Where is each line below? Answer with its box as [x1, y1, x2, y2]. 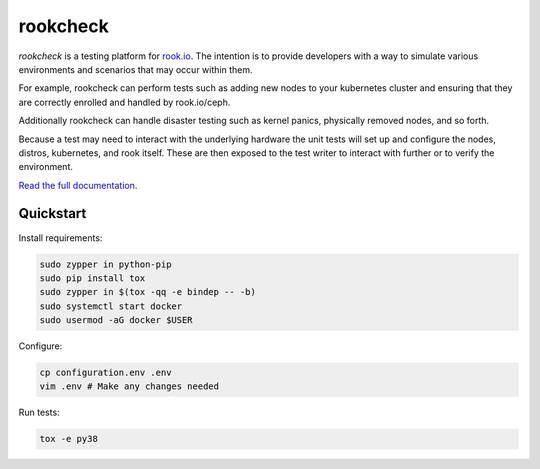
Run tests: [18, 406, 60, 419]
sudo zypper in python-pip [39, 258, 172, 270]
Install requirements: [18, 231, 103, 244]
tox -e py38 [39, 433, 99, 445]
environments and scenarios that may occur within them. [18, 63, 253, 75]
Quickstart [18, 205, 87, 222]
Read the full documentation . [18, 179, 138, 191]
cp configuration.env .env [39, 367, 172, 379]
